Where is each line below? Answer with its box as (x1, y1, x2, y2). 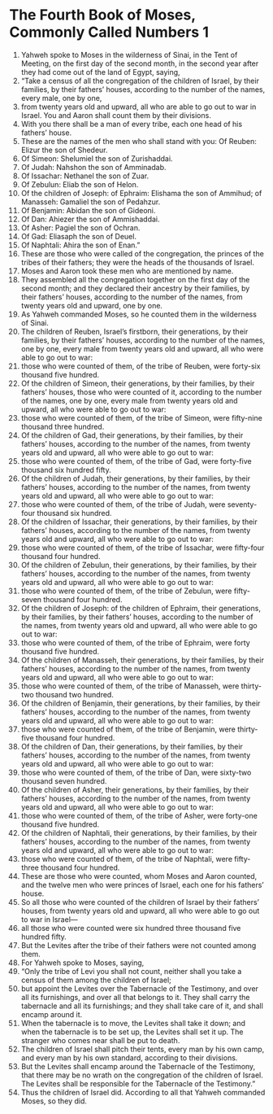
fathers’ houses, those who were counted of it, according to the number (20, 387, 262, 396)
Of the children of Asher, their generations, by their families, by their (20, 784, 249, 794)
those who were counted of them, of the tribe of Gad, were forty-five (20, 456, 252, 465)
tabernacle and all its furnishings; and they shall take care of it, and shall (20, 1001, 263, 1011)
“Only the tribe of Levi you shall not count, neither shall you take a (20, 966, 242, 976)
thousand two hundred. (36, 689, 115, 699)
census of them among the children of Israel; (20, 975, 171, 985)
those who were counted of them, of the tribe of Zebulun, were (20, 586, 232, 596)
